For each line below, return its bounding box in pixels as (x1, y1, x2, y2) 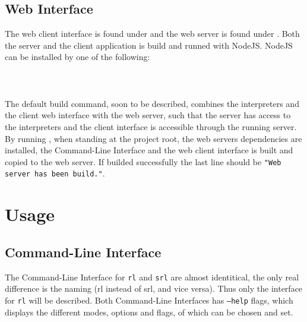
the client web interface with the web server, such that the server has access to (5, 109, 291, 121)
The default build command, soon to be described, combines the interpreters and (5, 97, 299, 109)
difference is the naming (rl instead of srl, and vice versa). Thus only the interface (5, 282, 303, 295)
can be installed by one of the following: (5, 50, 150, 63)
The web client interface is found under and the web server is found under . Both (5, 27, 300, 40)
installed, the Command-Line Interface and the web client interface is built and (5, 144, 293, 156)
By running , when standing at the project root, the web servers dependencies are (5, 132, 302, 144)
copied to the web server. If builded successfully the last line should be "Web (5, 155, 281, 168)
